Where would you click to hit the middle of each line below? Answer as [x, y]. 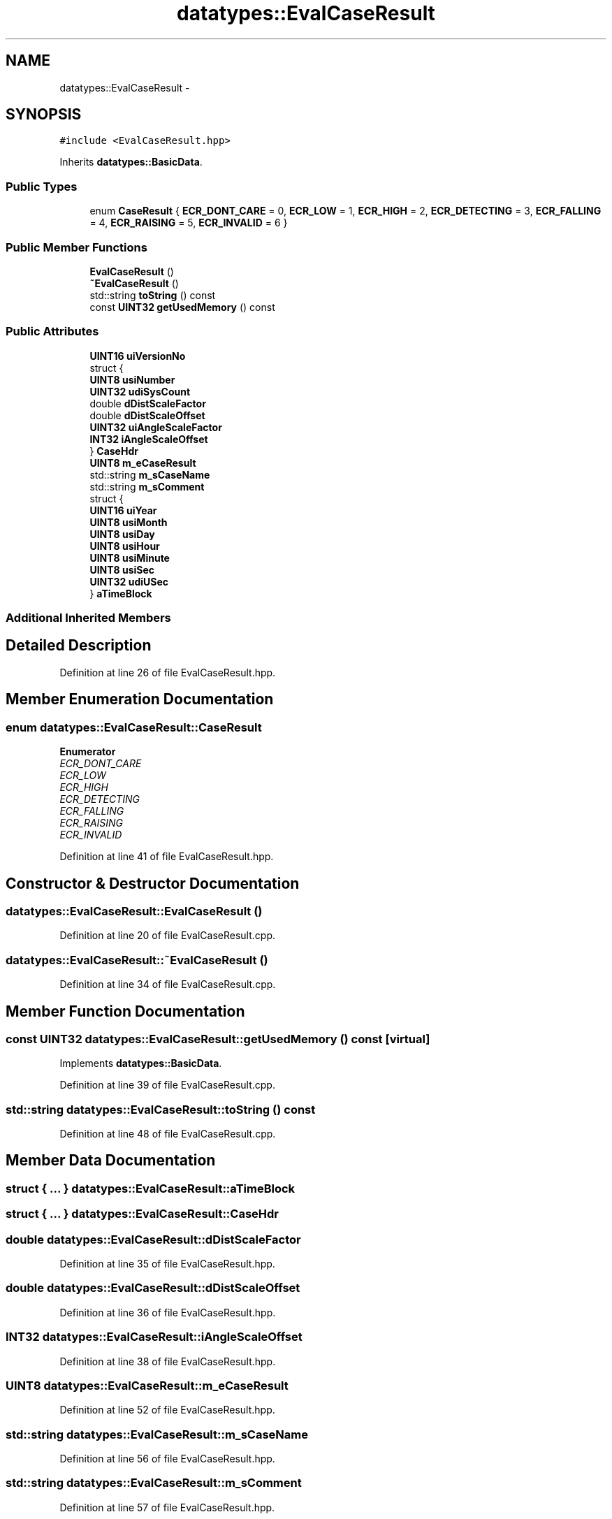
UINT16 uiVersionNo [138, 356]
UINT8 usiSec [122, 569]
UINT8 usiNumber [132, 379]
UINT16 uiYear [123, 510]
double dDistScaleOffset [147, 415]
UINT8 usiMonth [129, 522]
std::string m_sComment [147, 486]
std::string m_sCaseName [150, 474]
